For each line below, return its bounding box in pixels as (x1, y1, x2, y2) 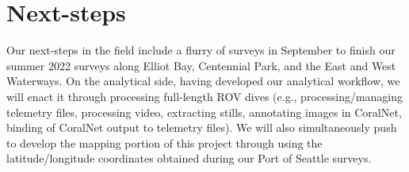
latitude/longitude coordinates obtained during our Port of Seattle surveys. (6, 150, 372, 166)
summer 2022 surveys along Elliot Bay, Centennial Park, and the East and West (6, 57, 396, 73)
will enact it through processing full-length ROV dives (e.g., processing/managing (6, 88, 403, 104)
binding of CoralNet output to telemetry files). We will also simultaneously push (6, 119, 397, 136)
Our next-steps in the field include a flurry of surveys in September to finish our (6, 42, 396, 58)
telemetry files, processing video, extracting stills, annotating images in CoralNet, (6, 103, 402, 120)
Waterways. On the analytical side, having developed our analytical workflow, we (6, 73, 400, 89)
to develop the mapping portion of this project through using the (6, 134, 323, 151)
